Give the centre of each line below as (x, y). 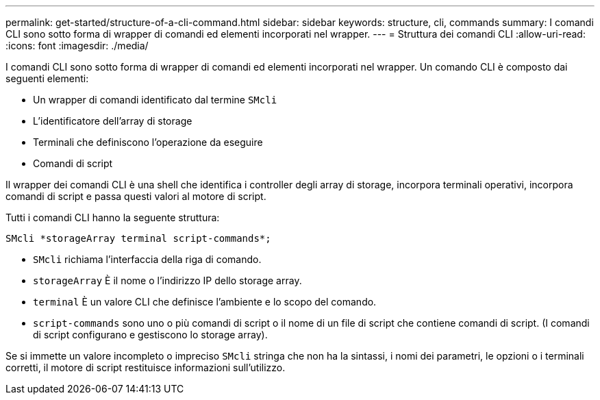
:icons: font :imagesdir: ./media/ (77, 46)
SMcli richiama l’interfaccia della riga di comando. (147, 259)
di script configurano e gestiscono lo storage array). (150, 335)
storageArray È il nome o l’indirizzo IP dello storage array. (167, 280)
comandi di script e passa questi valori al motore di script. (136, 196)
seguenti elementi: (47, 78)
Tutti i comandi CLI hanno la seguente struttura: (113, 217)
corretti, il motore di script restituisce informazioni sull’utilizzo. (146, 367)
